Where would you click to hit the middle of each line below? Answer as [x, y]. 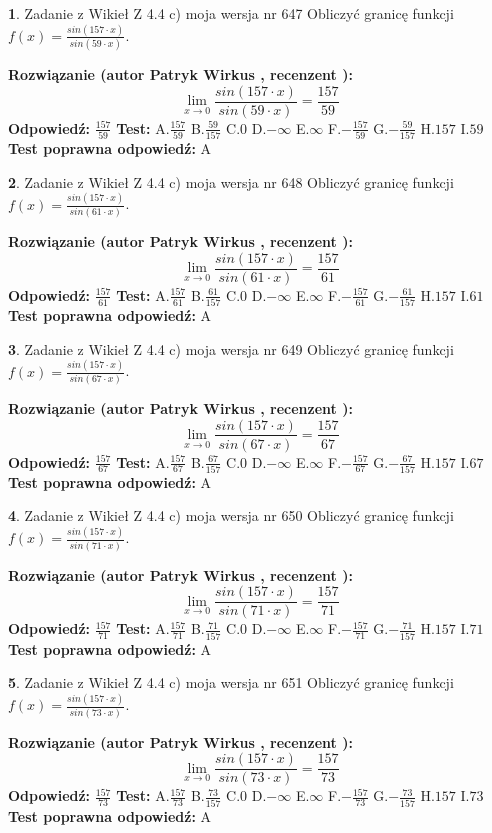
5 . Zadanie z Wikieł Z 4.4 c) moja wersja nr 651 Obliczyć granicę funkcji [231, 682]
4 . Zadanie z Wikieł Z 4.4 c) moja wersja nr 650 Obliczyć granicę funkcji [231, 515]
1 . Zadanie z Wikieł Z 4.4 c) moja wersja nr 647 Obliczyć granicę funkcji [231, 13]
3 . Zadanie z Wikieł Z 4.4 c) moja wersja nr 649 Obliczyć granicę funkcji [231, 348]
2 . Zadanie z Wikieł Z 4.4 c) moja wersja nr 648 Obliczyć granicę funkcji [231, 181]
